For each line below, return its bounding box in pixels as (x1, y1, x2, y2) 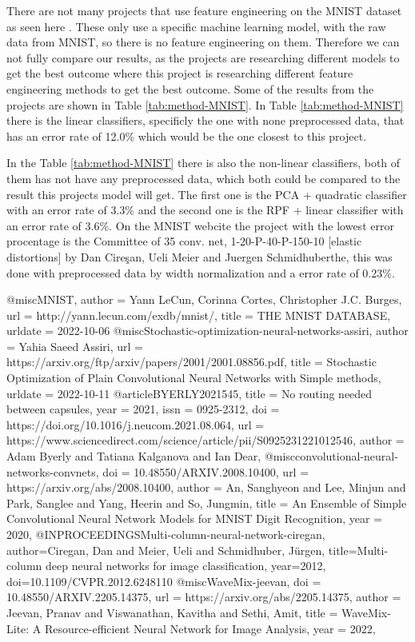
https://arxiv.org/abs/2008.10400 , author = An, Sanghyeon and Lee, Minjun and (6, 479, 406, 496)
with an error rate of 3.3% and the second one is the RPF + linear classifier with (6, 201, 404, 218)
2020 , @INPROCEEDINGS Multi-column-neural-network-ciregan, (6, 526, 325, 542)
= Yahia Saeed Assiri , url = (6, 337, 143, 354)
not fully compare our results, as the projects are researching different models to (6, 49, 400, 66)
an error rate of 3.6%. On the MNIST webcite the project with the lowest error (6, 217, 394, 233)
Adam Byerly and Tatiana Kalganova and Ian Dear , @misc (6, 448, 296, 465)
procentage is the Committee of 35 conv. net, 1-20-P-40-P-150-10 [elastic (6, 233, 362, 249)
